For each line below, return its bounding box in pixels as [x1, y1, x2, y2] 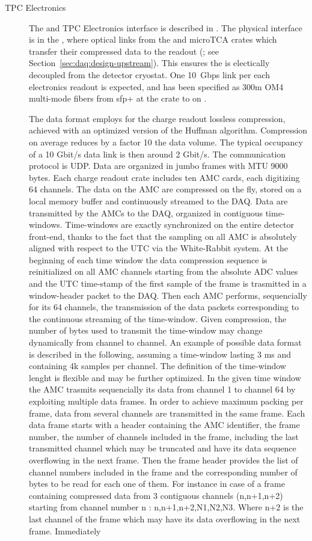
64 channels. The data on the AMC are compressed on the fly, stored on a [29, 183, 302, 195]
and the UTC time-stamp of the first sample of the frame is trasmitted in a [29, 277, 307, 290]
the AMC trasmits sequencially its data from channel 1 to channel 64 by [29, 383, 296, 396]
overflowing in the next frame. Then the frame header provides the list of [29, 453, 298, 466]
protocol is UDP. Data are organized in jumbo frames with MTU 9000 [29, 159, 288, 172]
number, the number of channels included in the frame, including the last [29, 430, 299, 442]
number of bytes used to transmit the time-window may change [29, 324, 263, 337]
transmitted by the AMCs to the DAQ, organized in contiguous [29, 206, 263, 219]
